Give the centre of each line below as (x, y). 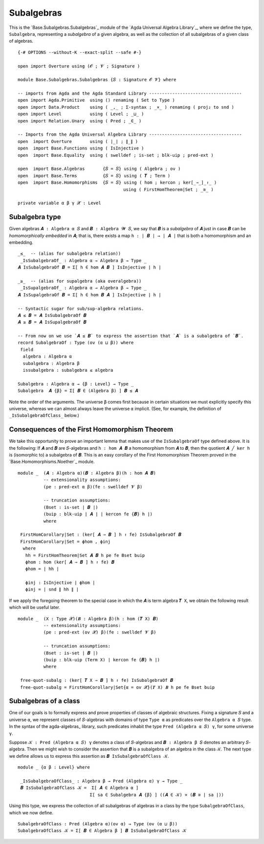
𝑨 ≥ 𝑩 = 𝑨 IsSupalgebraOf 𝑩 (52, 322)
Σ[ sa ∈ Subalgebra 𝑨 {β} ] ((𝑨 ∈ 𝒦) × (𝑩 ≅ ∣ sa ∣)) (157, 795)
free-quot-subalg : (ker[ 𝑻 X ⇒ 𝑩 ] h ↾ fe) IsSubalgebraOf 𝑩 (97, 680)
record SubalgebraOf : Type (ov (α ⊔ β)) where (76, 343)
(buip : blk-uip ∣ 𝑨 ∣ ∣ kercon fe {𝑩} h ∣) (98, 514)
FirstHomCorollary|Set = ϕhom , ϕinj (66, 542)
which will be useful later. (35, 607)
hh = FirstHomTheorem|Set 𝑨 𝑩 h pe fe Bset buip (85, 555)
